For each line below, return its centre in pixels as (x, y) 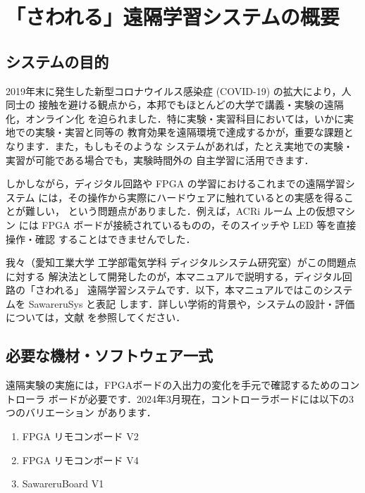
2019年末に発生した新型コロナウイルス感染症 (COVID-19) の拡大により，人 (179, 91)
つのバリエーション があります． (81, 412)
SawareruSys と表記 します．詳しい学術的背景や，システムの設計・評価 (192, 303)
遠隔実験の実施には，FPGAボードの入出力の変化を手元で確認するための (173, 385)
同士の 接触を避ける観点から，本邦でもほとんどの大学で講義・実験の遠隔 (175, 105)
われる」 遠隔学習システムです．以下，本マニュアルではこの (184, 290)
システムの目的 (57, 61)
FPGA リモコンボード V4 (80, 460)
